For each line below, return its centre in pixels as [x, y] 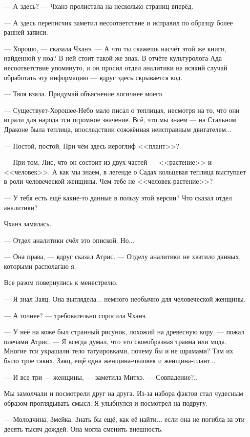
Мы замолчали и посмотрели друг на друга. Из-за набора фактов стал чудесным [124, 393]
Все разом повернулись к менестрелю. [61, 282]
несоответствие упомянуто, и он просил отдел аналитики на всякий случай [116, 67]
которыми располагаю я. [40, 266]
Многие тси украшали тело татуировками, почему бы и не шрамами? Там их [119, 351]
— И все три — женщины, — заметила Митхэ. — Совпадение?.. [101, 377]
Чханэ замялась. [28, 224]
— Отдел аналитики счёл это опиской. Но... [69, 240]
